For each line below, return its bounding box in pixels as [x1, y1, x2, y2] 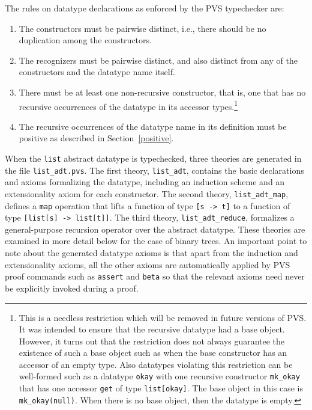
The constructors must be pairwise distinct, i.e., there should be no [19, 22, 266, 34]
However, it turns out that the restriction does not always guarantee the [19, 334, 285, 347]
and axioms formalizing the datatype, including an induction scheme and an [5, 176, 285, 188]
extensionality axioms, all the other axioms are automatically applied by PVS [5, 258, 290, 271]
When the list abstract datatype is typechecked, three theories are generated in [5, 152, 302, 164]
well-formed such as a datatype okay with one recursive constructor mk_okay [19, 370, 300, 382]
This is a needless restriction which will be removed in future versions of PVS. [19, 311, 307, 323]
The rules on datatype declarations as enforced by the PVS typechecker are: [5, 2, 284, 14]
